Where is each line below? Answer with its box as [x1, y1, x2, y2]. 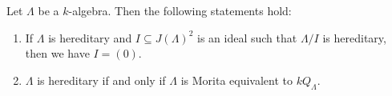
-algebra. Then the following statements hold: [68, 2, 292, 18]
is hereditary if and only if [37, 71, 166, 88]
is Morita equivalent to [180, 71, 293, 88]
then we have [25, 45, 90, 62]
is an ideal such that [197, 29, 297, 46]
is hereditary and [48, 29, 132, 46]
